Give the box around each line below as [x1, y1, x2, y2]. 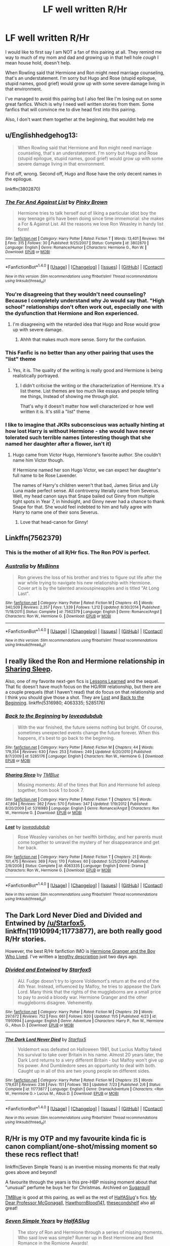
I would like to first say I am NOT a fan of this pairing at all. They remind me [5, 49, 162, 55]
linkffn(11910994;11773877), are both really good [5, 927, 162, 936]
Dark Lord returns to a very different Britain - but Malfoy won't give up [17, 1057, 164, 1063]
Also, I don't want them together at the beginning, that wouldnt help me [5, 116, 154, 122]
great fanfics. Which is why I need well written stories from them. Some [5, 101, 154, 107]
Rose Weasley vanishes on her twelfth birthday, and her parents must [17, 833, 163, 839]
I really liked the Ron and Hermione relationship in [5, 657, 165, 665]
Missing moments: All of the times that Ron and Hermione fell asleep [17, 782, 160, 788]
